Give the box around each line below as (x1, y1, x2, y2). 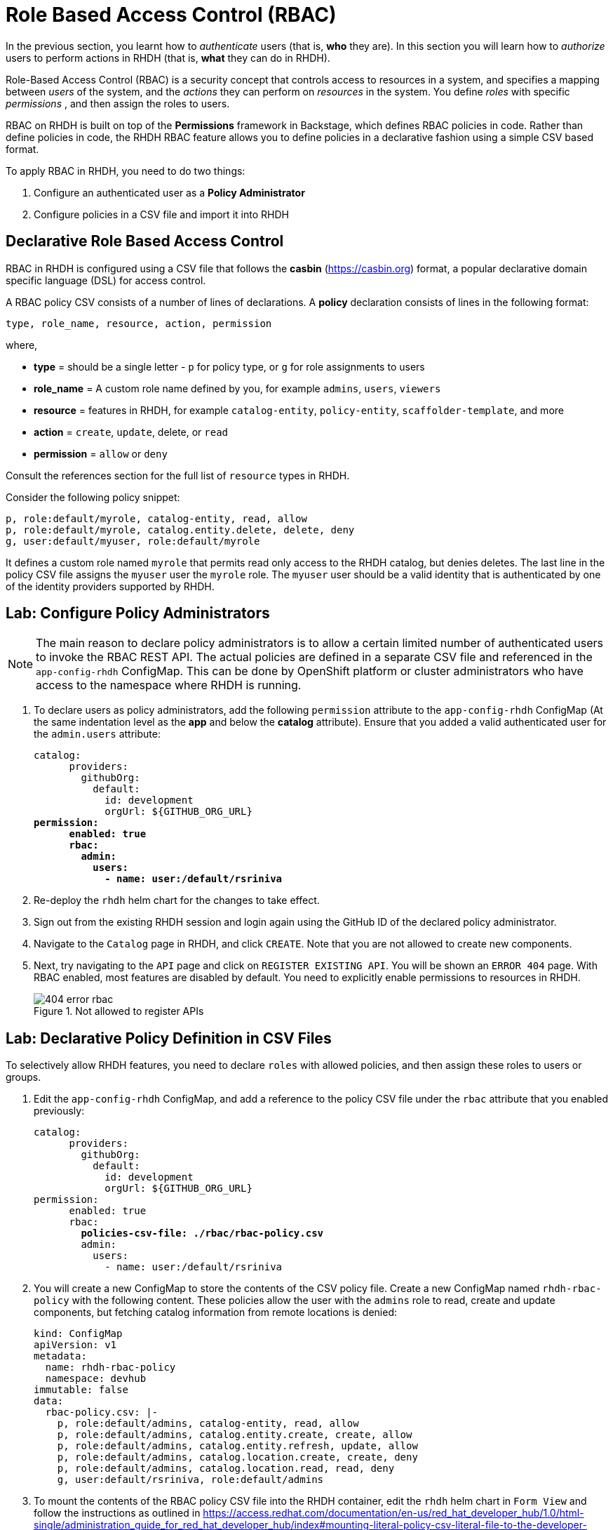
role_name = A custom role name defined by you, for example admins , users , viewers (34, 382, 441, 394)
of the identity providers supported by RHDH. (6, 580, 215, 592)
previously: (34, 1105, 85, 1117)
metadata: (34, 1350, 87, 1362)
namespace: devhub (45, 1373, 147, 1385)
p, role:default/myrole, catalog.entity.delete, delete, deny (6, 524, 355, 535)
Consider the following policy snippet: (6, 491, 180, 503)
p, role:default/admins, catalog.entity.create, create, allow (57, 1429, 412, 1441)
